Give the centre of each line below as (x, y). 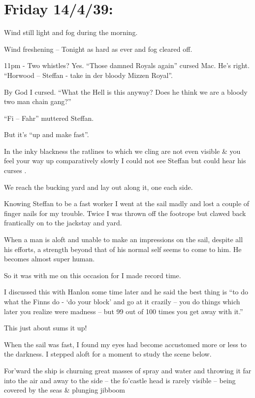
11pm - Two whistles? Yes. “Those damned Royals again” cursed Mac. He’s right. (127, 65)
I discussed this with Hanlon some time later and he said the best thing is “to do (126, 292)
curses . (15, 170)
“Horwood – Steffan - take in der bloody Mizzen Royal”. (88, 75)
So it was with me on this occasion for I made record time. (93, 275)
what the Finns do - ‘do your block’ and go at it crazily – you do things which (122, 301)
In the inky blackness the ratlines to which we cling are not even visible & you (122, 151)
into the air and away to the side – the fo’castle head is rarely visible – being (120, 380)
